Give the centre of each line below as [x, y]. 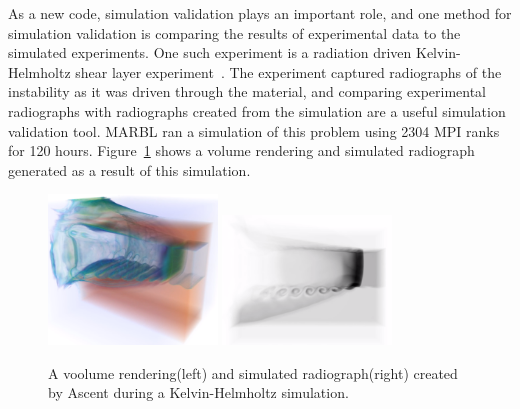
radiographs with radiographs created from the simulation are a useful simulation [257, 110]
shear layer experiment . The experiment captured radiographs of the [288, 71]
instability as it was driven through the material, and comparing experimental [247, 91]
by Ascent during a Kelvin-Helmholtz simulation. [198, 392]
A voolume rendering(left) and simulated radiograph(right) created [253, 372]
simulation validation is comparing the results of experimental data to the [234, 32]
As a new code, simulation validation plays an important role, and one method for [260, 13]
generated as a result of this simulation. [129, 169]
